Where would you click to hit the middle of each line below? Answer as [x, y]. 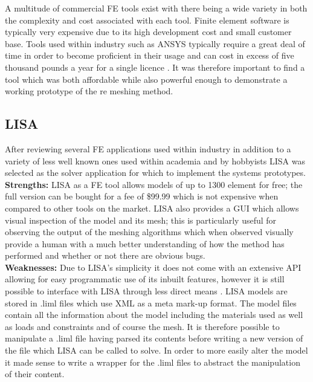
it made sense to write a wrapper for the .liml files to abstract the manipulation [153, 362]
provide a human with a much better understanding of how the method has [145, 243]
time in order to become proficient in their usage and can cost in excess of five [150, 55]
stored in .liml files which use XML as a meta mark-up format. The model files [151, 303]
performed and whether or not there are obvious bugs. [105, 255]
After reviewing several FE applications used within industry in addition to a [148, 148]
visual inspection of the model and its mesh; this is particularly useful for [141, 220]
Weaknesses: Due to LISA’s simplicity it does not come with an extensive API [153, 267]
